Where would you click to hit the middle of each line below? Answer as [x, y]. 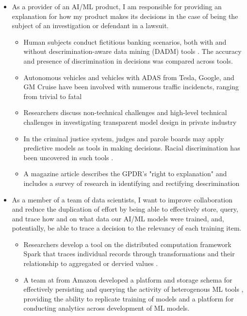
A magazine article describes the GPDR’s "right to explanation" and [125, 174]
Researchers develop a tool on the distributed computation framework [127, 244]
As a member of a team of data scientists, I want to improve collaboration [122, 199]
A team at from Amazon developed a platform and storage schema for [128, 279]
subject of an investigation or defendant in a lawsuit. [90, 25]
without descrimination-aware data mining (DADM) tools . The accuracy [132, 51]
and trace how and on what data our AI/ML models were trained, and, [118, 218]
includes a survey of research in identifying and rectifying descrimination [132, 183]
